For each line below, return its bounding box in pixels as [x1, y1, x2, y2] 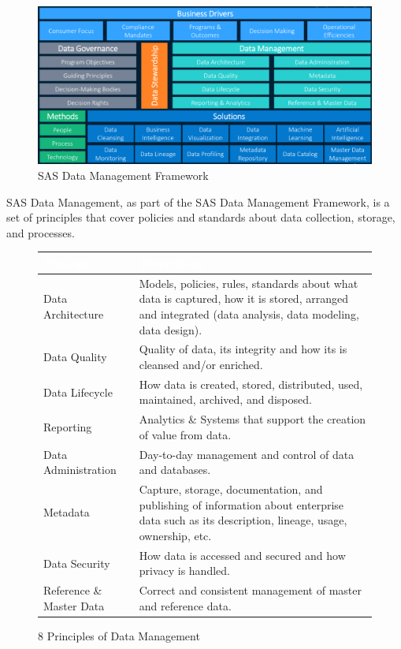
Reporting [43, 419, 92, 435]
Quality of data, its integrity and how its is [139, 341, 347, 357]
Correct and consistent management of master [139, 582, 362, 599]
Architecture [43, 305, 104, 322]
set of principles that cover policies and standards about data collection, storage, [6, 209, 395, 226]
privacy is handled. [139, 562, 230, 579]
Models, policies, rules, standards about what [139, 274, 358, 291]
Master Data [43, 597, 105, 614]
